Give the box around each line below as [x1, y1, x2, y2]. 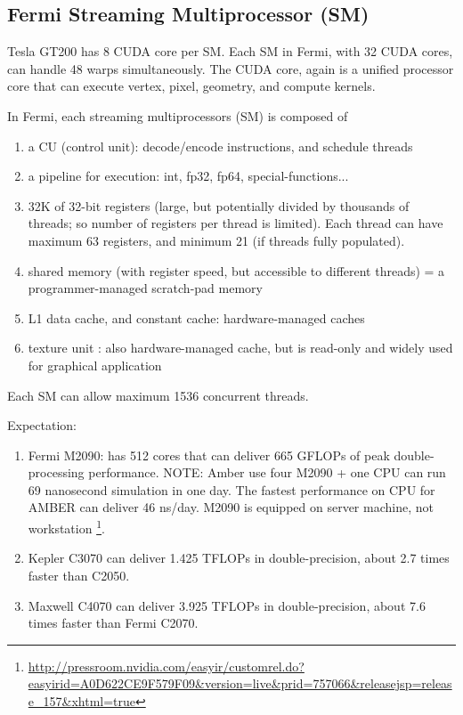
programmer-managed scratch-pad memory [28, 279, 263, 297]
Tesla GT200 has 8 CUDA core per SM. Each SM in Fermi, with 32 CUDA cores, [7, 42, 453, 61]
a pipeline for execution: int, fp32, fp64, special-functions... [28, 167, 349, 185]
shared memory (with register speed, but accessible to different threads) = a [28, 261, 445, 280]
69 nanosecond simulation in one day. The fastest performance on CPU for [28, 480, 435, 499]
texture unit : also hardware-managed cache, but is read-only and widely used [28, 338, 453, 357]
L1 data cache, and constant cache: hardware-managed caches [28, 308, 365, 327]
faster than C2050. [28, 565, 130, 584]
